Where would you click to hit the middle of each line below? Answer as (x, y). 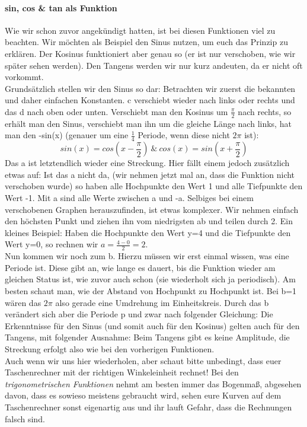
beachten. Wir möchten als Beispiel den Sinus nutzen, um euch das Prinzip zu (146, 42)
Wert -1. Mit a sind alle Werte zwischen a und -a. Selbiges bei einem (129, 197)
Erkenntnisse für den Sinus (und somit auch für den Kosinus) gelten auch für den (152, 325)
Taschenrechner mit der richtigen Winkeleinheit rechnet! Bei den (122, 372)
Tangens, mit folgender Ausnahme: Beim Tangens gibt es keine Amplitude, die (147, 337)
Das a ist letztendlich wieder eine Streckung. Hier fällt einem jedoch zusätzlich (147, 163)
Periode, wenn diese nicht (184, 135)
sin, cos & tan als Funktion (61, 7)
